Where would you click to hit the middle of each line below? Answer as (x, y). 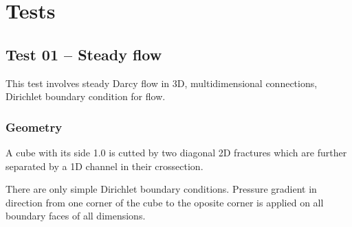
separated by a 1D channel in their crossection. (104, 166)
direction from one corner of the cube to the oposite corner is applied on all (165, 202)
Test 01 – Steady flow (84, 54)
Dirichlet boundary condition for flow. (86, 96)
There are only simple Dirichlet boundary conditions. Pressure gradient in (161, 189)
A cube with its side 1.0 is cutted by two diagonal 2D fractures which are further (176, 152)
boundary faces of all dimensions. (76, 216)
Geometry (34, 127)
